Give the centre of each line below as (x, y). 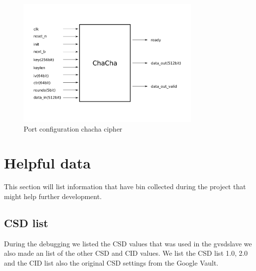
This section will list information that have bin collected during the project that (125, 186)
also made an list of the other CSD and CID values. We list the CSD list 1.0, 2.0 (126, 253)
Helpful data (47, 163)
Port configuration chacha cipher (73, 129)
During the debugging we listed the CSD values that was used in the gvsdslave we (128, 243)
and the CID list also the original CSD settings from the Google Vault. (111, 262)
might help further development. (53, 196)
